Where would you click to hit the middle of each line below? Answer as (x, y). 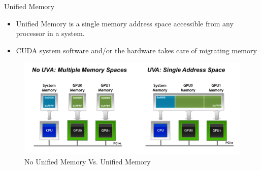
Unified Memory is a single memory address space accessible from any (125, 23)
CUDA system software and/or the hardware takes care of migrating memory (136, 50)
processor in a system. (50, 33)
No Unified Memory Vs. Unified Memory (88, 161)
